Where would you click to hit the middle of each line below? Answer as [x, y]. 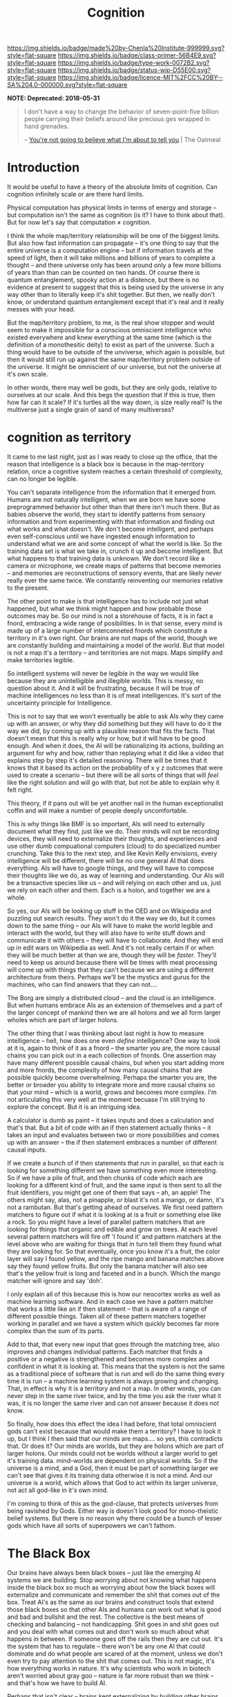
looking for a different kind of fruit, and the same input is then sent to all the [115, 1186]
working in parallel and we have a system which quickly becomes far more [113, 1324]
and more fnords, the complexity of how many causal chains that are [105, 1070]
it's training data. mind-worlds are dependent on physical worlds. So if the [113, 1461]
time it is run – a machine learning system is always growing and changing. [114, 1381]
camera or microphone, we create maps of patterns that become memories [114, 566]
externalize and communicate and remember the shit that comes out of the [114, 1595]
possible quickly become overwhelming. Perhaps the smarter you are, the [112, 1078]
